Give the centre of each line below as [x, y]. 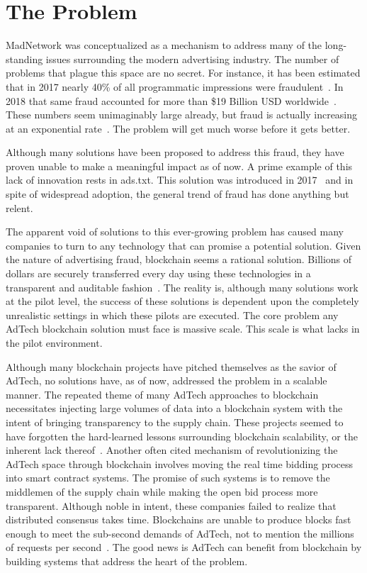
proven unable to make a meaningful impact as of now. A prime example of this [179, 166]
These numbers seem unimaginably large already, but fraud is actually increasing [182, 115]
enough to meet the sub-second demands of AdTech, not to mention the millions [180, 533]
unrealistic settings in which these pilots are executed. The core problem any [172, 315]
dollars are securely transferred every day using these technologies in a [158, 273]
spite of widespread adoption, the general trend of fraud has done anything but [177, 194]
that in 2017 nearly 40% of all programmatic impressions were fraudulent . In [175, 86]
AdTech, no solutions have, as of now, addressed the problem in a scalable [166, 380]
